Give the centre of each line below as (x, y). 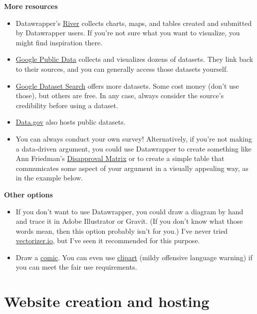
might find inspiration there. (59, 42)
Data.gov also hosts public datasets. (71, 122)
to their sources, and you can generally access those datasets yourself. (122, 69)
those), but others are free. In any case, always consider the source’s (120, 95)
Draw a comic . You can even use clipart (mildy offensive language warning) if (134, 257)
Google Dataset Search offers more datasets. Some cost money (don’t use (127, 85)
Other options (28, 194)
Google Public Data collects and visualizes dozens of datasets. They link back (134, 59)
